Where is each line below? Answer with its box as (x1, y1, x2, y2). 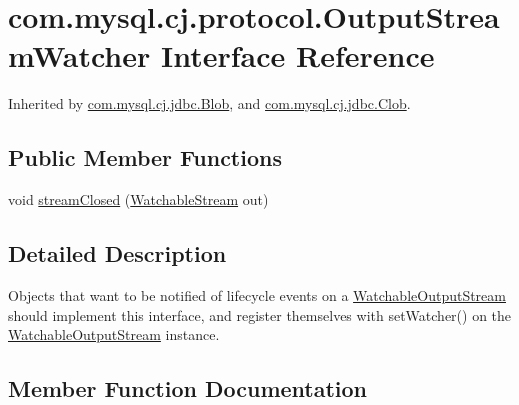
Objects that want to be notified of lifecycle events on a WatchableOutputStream (8, 284, 506, 305)
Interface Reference (160, 35, 435, 76)
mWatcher (8, 35, 151, 76)
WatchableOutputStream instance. (8, 324, 220, 345)
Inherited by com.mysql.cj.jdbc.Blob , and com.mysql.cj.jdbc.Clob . (8, 93, 411, 114)
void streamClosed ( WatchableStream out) (8, 189, 269, 210)
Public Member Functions (8, 142, 282, 173)
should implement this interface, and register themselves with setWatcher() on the (8, 304, 512, 325)
